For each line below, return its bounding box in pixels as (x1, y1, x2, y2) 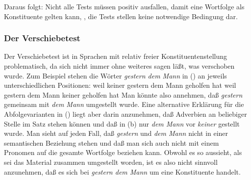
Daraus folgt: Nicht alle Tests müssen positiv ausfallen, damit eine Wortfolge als (4, 1, 245, 11)
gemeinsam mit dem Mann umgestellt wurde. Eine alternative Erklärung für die (4, 99, 244, 109)
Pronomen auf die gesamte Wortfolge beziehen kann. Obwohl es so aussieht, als (4, 147, 242, 157)
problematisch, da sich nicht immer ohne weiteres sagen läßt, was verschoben (4, 61, 235, 71)
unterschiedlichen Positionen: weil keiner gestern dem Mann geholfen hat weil (4, 80, 236, 90)
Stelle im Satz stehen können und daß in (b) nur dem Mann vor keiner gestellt (4, 118, 240, 129)
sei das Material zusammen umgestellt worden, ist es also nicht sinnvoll (4, 156, 218, 167)
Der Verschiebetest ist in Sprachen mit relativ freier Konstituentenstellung (4, 51, 227, 61)
